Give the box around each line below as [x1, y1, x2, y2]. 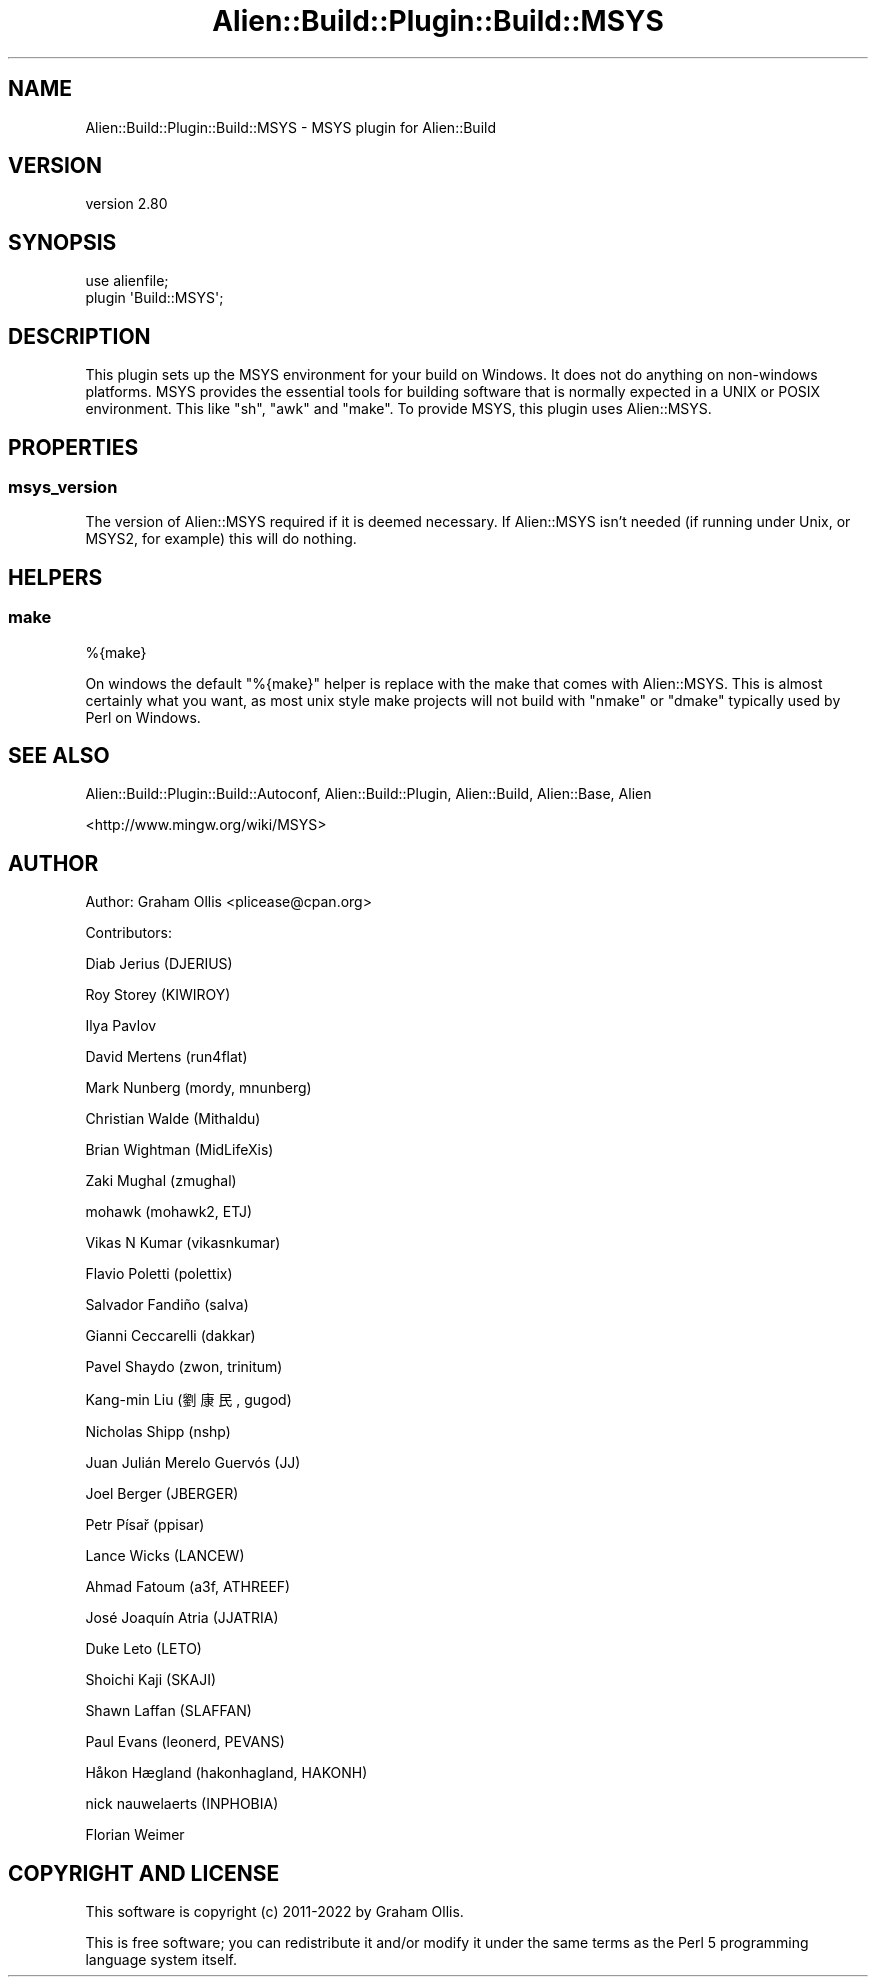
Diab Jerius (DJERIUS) [85, 955, 233, 973]
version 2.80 [85, 195, 168, 213]
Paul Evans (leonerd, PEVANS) [85, 1733, 285, 1751]
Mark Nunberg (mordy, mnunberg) [85, 1079, 312, 1097]
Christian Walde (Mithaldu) [85, 1110, 261, 1128]
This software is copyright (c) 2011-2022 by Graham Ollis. [85, 1903, 464, 1921]
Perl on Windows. [85, 708, 201, 726]
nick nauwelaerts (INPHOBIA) [85, 1795, 279, 1813]
